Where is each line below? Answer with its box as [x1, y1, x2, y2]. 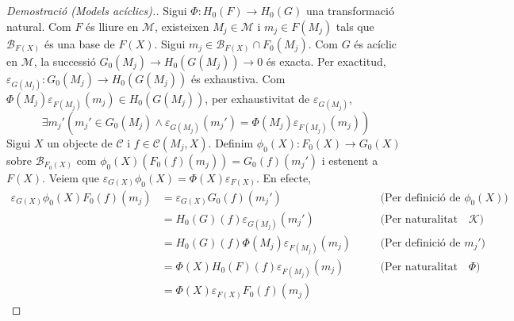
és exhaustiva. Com [191, 70, 286, 86]
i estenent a [321, 151, 378, 168]
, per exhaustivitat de [205, 90, 310, 106]
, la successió [33, 52, 96, 69]
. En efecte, [255, 169, 312, 185]
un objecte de [47, 134, 113, 151]
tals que [336, 17, 374, 34]
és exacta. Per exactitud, [266, 52, 386, 69]
